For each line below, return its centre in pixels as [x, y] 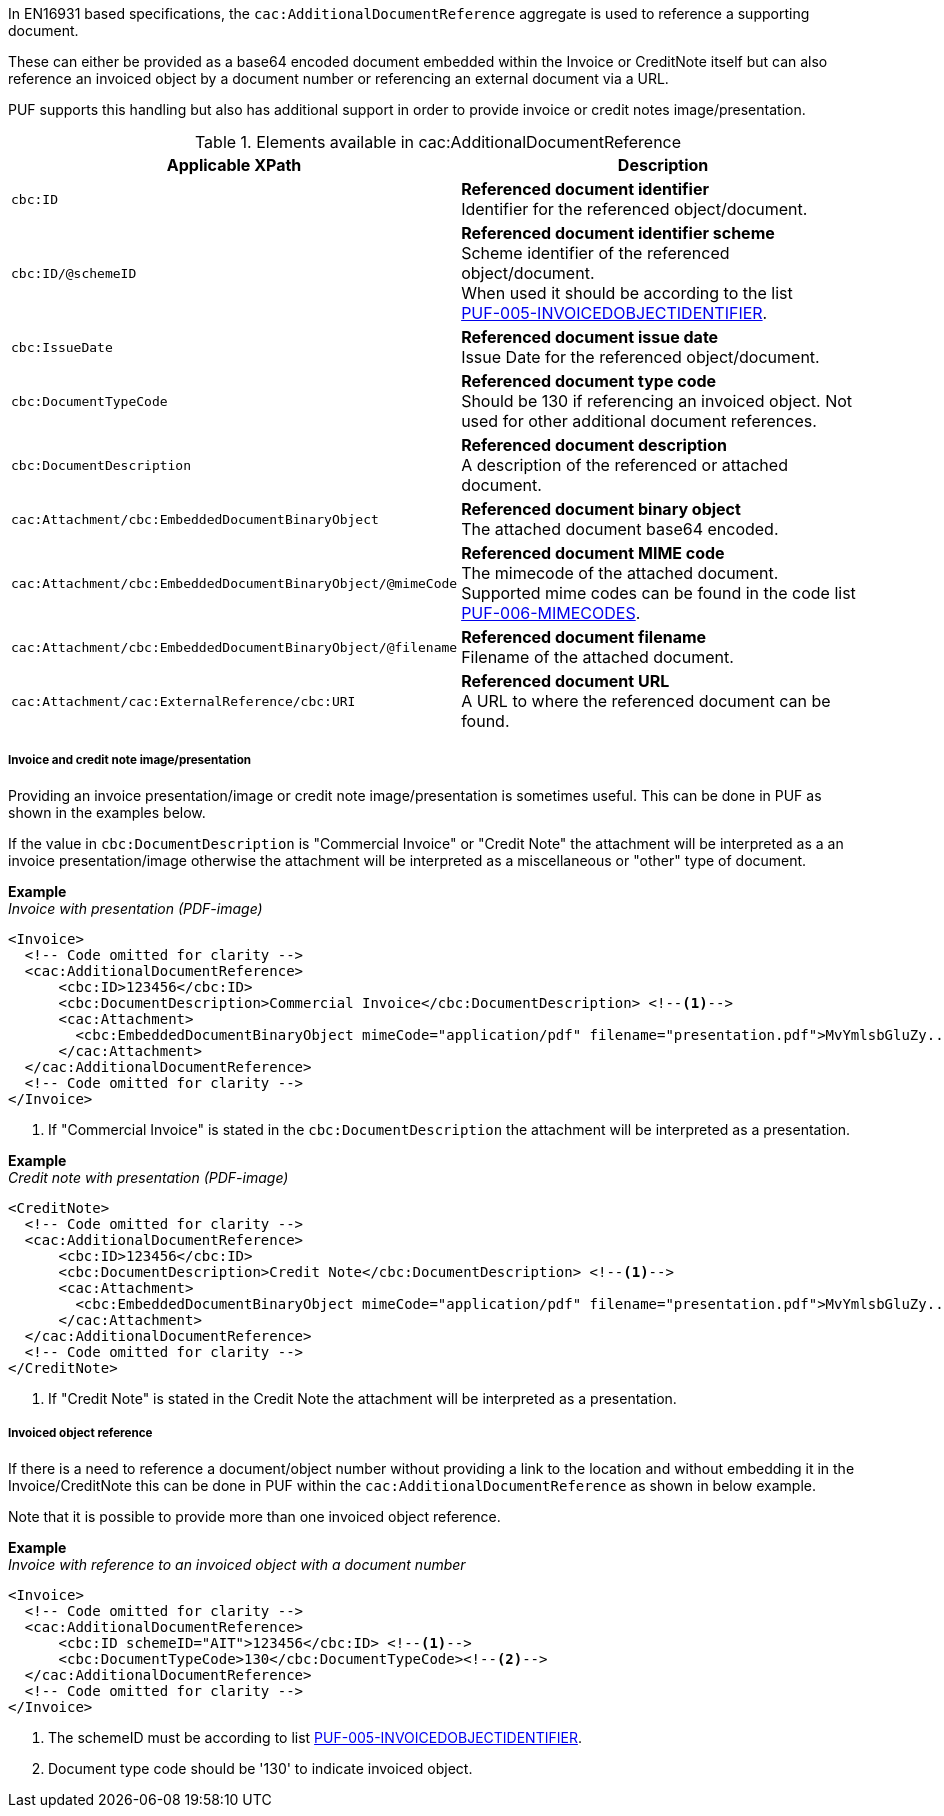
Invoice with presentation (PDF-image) [135, 908]
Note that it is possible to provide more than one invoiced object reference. [254, 1516]
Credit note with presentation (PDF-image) [148, 1177]
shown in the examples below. [107, 812]
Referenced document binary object [601, 509]
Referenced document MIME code [593, 553]
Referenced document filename [584, 637]
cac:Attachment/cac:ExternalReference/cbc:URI [183, 701]
